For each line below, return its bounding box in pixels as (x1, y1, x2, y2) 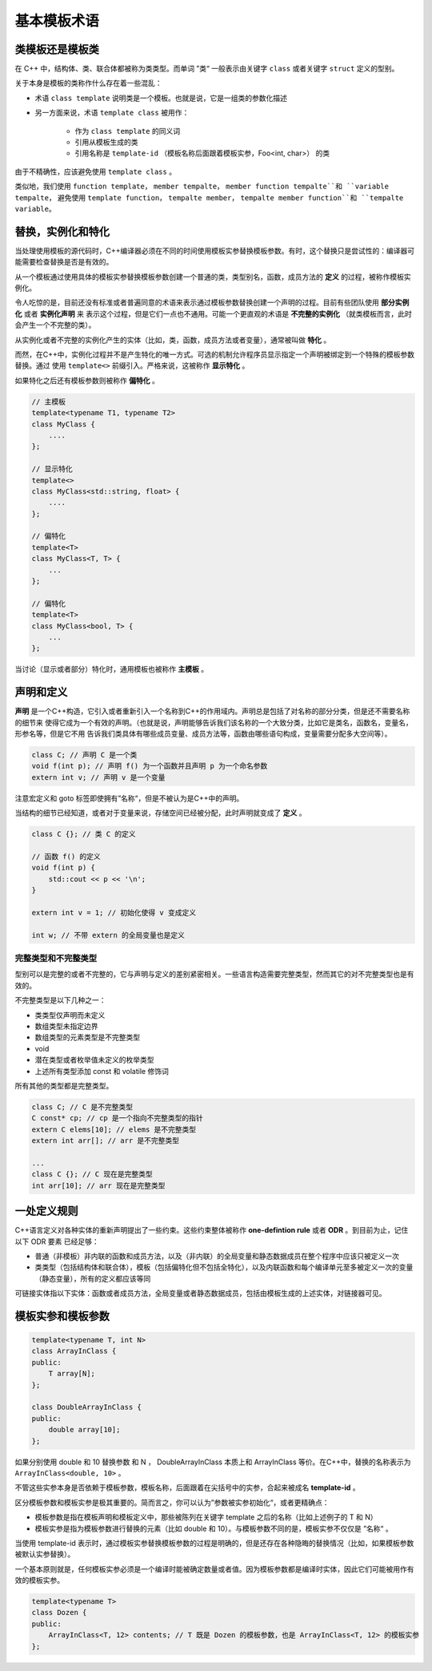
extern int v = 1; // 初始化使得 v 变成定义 (31, 908, 196, 917)
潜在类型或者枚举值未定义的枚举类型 (34, 1055, 154, 1065)
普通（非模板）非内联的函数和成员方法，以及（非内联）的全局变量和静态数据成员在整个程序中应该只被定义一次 (34, 1251, 399, 1261)
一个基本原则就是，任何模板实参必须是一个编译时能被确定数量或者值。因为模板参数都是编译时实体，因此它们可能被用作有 (14, 1564, 414, 1574)
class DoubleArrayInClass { (31, 1403, 142, 1412)
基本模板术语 (14, 12, 100, 30)
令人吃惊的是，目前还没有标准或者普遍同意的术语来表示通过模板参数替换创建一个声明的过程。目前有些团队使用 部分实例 (14, 297, 410, 308)
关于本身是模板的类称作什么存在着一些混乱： (14, 79, 162, 88)
